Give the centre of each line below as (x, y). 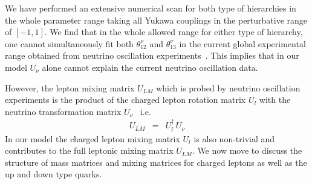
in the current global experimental (242, 43)
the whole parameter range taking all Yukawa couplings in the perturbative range (156, 20)
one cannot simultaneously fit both (69, 43)
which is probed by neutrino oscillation (228, 87)
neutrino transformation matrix (63, 111)
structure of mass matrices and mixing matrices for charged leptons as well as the (156, 162)
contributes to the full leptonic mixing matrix (89, 150)
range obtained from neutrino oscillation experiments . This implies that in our (152, 55)
